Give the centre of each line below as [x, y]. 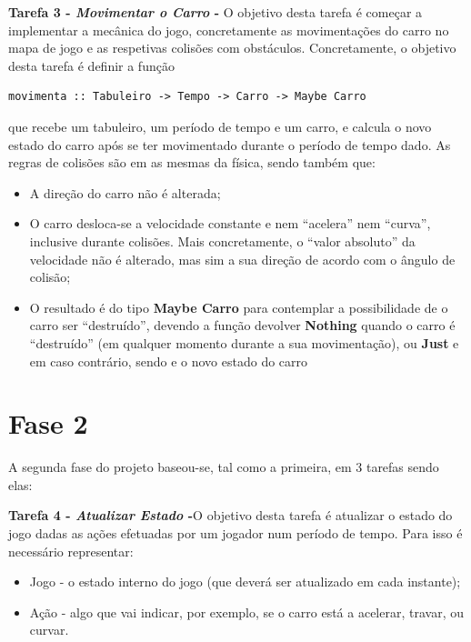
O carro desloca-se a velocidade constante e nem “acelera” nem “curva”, [230, 223]
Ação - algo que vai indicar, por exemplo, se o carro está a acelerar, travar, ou [246, 612]
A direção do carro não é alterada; [125, 192]
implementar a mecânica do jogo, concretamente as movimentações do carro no [229, 30]
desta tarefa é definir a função [91, 65]
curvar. [49, 630]
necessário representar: [71, 551]
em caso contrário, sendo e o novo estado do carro [169, 361]
